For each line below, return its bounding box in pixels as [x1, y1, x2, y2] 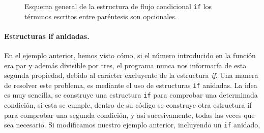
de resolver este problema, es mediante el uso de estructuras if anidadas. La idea [4, 79, 257, 90]
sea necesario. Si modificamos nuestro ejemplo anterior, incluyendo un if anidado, [4, 119, 260, 130]
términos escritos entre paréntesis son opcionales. [24, 11, 177, 21]
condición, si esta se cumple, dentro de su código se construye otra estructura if [4, 100, 252, 110]
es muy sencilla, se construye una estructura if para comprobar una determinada [4, 90, 258, 100]
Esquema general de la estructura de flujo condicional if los [24, 1, 212, 11]
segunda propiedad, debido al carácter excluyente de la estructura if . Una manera [4, 70, 258, 80]
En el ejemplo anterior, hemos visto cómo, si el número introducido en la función [4, 50, 256, 61]
